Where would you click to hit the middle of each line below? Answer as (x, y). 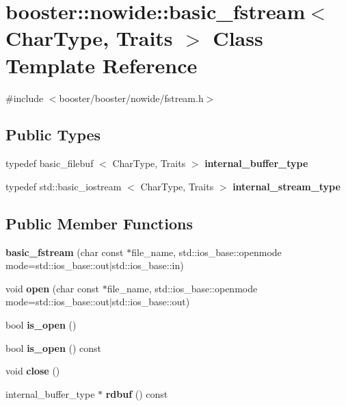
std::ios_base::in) (148, 265)
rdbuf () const (137, 393)
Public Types (53, 135)
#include (25, 98)
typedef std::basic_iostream (64, 186)
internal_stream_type (287, 186)
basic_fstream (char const (65, 252)
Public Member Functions (99, 223)
